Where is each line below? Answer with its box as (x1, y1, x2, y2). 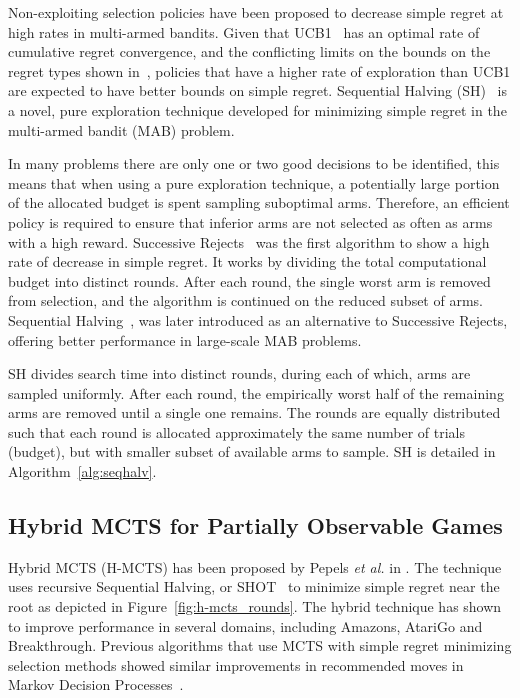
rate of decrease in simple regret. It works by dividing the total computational (8, 251, 487, 272)
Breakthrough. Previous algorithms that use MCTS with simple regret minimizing (8, 635, 512, 656)
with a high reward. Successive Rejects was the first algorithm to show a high (8, 231, 490, 252)
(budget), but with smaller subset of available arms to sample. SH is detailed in (8, 441, 496, 462)
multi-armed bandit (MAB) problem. (8, 119, 235, 140)
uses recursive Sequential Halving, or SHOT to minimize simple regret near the (8, 576, 500, 597)
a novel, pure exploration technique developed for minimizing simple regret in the (8, 99, 507, 120)
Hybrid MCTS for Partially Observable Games (8, 510, 503, 541)
